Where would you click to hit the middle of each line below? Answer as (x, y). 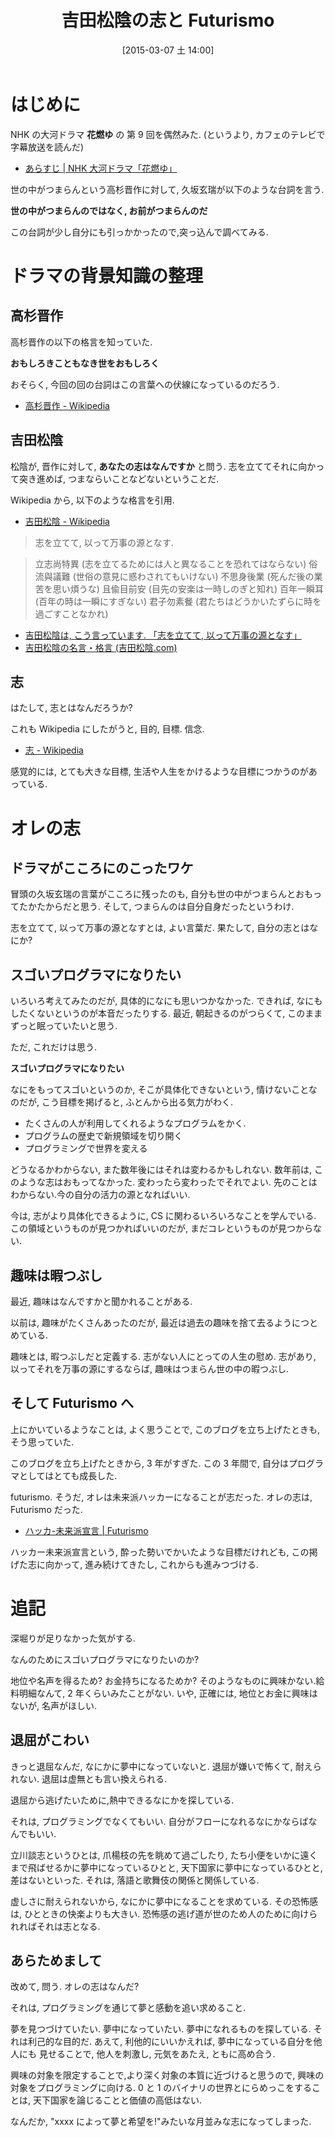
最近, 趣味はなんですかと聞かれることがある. (101, 1301)
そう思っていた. (42, 1442)
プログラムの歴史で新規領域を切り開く (103, 1136)
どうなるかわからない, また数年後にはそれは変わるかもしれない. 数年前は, (161, 1170)
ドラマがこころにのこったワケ (102, 867)
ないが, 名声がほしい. (54, 1705)
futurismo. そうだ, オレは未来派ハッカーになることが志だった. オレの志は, (161, 1497)
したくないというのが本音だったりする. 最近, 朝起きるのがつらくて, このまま (166, 1013)
